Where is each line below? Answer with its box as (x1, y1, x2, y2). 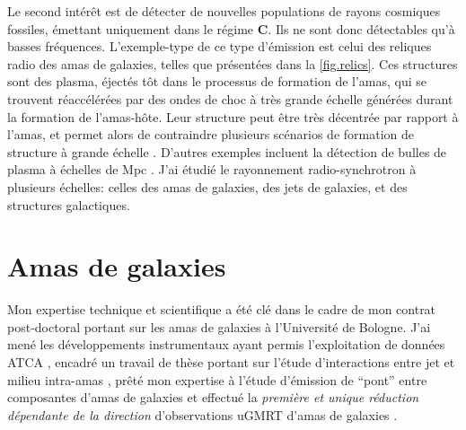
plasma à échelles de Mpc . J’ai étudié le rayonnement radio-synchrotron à (7, 160, 417, 179)
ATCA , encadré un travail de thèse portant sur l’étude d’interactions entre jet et (7, 353, 455, 372)
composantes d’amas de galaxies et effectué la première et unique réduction (7, 388, 419, 407)
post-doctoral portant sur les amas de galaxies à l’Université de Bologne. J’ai (7, 317, 431, 336)
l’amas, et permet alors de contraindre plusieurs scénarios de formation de (7, 125, 414, 144)
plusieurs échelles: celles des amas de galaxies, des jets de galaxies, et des (7, 177, 408, 196)
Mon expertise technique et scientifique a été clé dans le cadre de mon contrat (7, 300, 436, 319)
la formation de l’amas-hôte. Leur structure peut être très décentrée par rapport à (7, 107, 459, 126)
